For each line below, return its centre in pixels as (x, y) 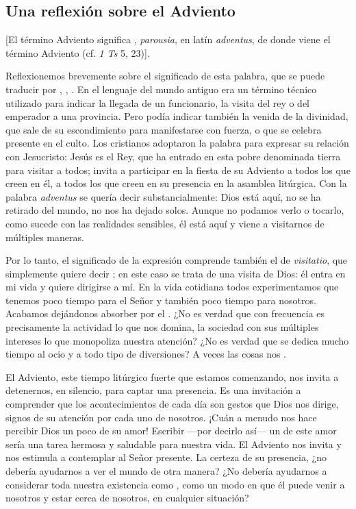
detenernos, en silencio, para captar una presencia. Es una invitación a (153, 390)
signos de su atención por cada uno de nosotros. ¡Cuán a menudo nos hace (161, 417)
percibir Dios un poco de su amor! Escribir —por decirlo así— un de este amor (171, 431)
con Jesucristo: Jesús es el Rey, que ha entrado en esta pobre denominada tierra (173, 156)
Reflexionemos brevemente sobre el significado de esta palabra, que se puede (165, 76)
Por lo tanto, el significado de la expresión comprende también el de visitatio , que (177, 260)
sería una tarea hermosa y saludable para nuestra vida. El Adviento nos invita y (174, 444)
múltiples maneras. (45, 237)
